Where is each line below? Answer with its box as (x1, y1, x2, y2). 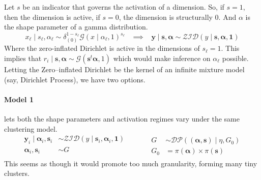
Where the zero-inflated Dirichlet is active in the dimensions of (4, 43, 200, 53)
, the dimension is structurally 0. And (119, 11, 237, 22)
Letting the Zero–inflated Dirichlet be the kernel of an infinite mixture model (4, 64, 245, 75)
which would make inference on (113, 53, 211, 64)
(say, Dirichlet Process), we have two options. (4, 74, 146, 84)
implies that (4, 53, 42, 64)
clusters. (4, 168, 30, 178)
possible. (222, 53, 249, 64)
